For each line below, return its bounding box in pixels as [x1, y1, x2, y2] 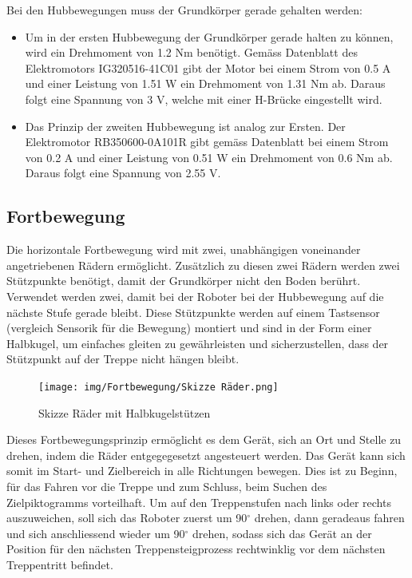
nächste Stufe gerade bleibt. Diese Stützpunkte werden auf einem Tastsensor [6, 303, 380, 320]
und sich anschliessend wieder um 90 [6, 525, 185, 541]
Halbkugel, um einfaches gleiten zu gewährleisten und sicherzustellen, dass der [6, 335, 389, 351]
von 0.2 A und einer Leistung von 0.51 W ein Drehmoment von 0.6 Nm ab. [25, 148, 393, 165]
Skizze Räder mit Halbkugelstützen [38, 404, 211, 421]
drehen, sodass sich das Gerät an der [192, 525, 372, 541]
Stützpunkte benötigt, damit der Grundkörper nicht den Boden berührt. [6, 272, 361, 289]
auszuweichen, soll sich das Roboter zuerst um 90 [6, 509, 248, 526]
